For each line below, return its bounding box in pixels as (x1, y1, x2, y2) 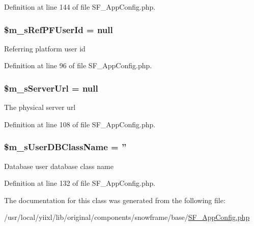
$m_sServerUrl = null (4, 81, 98, 94)
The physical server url (4, 102, 76, 112)
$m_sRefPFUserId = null (4, 23, 113, 36)
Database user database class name (4, 160, 114, 171)
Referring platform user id (4, 43, 86, 53)
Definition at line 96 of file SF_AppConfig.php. (4, 60, 152, 71)
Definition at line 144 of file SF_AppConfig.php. (4, 2, 156, 12)
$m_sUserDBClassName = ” (4, 140, 127, 153)
